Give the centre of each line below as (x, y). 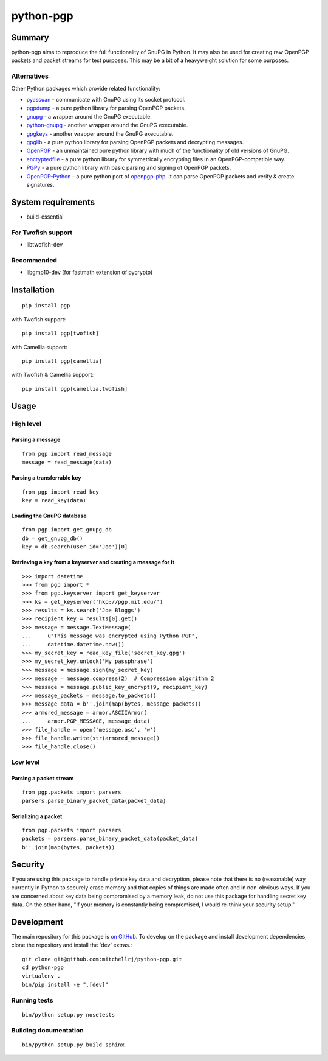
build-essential (45, 217)
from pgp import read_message (67, 454)
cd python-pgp (43, 968)
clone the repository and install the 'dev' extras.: (72, 945)
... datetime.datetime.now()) (73, 644)
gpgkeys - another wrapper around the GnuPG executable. (100, 133)
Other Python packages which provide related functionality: (86, 88)
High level (26, 424)
